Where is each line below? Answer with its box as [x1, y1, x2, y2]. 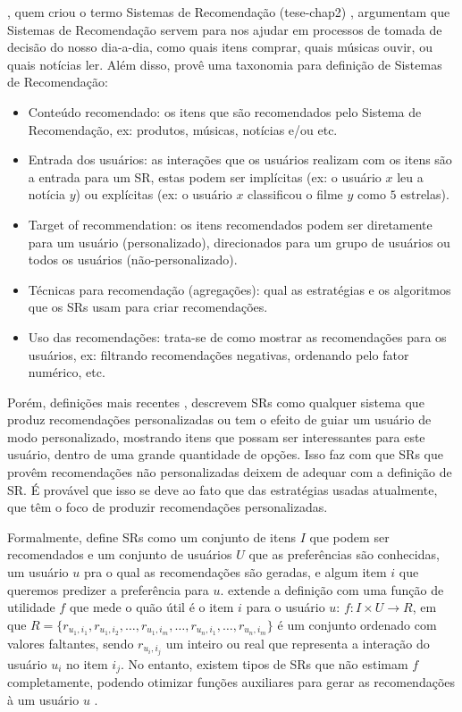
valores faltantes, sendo [7, 633, 134, 652]
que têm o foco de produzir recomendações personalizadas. [7, 498, 328, 516]
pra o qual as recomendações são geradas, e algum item [83, 563, 387, 582]
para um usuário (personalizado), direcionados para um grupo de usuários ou [28, 232, 450, 251]
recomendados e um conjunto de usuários [7, 545, 232, 564]
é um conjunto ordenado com [277, 615, 437, 633]
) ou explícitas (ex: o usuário [75, 185, 232, 204]
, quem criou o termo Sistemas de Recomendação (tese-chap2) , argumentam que [7, 3, 450, 21]
